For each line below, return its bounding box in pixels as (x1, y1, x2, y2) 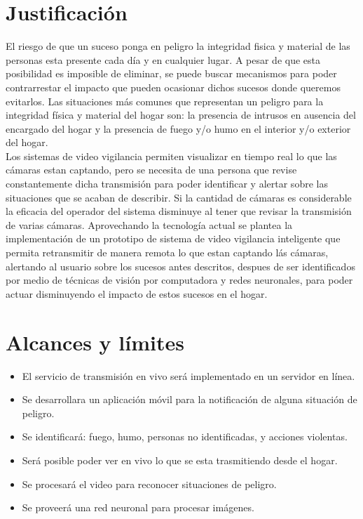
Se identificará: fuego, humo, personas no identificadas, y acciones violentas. (22, 429, 348, 444)
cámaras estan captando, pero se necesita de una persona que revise (6, 162, 297, 177)
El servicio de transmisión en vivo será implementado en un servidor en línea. (22, 368, 355, 383)
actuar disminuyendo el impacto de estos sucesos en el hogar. (6, 286, 268, 301)
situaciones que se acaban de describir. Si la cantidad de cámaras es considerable (6, 190, 352, 204)
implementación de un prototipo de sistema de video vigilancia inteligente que (6, 231, 341, 246)
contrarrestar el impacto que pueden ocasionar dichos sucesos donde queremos (6, 79, 341, 94)
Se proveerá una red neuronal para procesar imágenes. (22, 500, 254, 515)
